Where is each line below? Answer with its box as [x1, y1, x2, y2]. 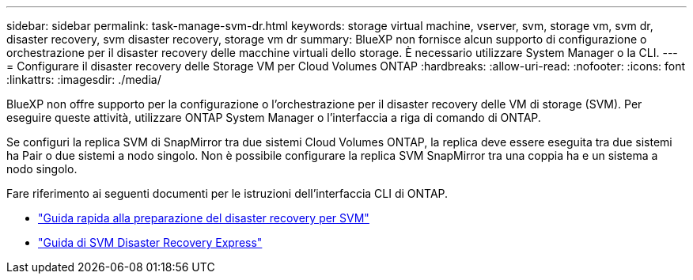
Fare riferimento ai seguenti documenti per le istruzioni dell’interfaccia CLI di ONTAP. [6, 187, 449, 200]
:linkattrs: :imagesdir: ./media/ [6, 73, 161, 86]
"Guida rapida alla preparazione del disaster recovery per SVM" [38, 211, 369, 225]
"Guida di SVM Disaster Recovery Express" [38, 236, 263, 249]
